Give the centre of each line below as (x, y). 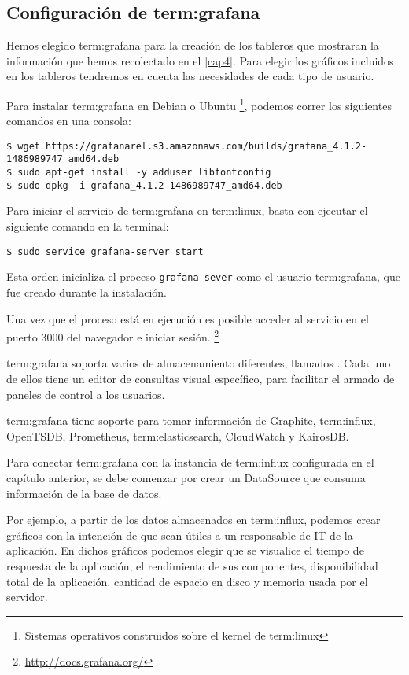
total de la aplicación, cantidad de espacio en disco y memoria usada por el (187, 581)
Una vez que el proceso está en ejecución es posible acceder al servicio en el (188, 318)
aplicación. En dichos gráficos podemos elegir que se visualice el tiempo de (185, 550)
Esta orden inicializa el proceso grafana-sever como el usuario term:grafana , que (203, 277)
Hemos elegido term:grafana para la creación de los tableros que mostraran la (193, 45)
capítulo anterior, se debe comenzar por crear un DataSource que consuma (186, 477)
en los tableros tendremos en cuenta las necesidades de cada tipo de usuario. (190, 76)
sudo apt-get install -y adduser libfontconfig (144, 173)
